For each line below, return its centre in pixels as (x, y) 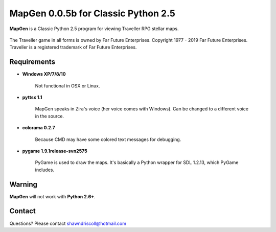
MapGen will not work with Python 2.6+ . (52, 196)
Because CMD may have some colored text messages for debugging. (108, 139)
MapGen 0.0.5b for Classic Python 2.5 (93, 13)
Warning (24, 184)
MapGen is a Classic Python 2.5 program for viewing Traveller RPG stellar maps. (94, 29)
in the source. (49, 116)
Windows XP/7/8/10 (44, 74)
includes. (45, 170)
